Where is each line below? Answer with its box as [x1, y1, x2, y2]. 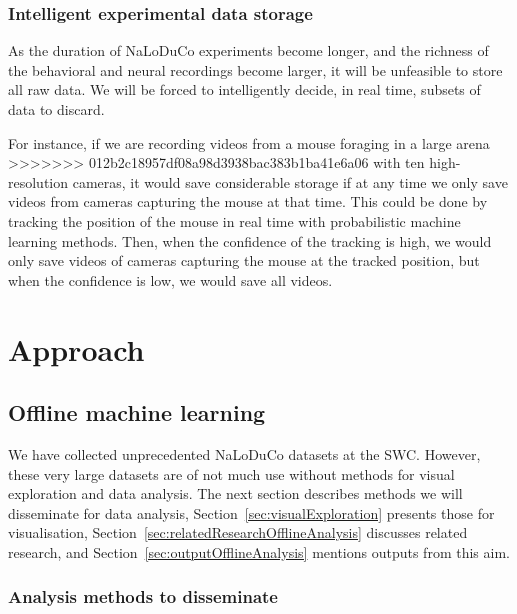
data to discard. [8, 99, 105, 119]
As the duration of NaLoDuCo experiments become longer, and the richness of [8, 40, 489, 61]
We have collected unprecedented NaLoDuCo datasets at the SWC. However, [8, 443, 481, 464]
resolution [8, 171, 69, 192]
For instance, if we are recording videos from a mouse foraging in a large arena [8, 132, 490, 153]
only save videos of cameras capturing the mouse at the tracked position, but [8, 250, 480, 271]
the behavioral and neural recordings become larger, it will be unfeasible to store [8, 59, 503, 80]
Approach [8, 328, 145, 369]
